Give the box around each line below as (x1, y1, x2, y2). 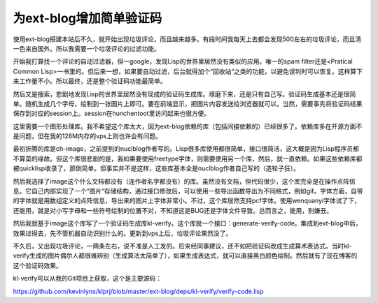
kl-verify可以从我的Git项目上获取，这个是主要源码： (13, 274, 162, 283)
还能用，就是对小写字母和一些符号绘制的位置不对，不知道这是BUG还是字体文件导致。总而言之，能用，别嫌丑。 (13, 206, 333, 214)
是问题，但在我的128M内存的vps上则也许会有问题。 (13, 132, 162, 140)
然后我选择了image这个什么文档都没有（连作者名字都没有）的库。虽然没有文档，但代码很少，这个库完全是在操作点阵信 (13, 177, 356, 185)
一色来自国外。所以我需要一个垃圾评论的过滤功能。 (13, 44, 160, 52)
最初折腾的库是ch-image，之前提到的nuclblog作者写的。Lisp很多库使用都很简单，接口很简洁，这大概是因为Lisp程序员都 (13, 145, 360, 153)
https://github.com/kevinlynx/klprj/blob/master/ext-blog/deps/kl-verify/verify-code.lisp (13, 287, 264, 295)
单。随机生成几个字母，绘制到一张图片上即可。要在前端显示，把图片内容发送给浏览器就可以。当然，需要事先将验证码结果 (13, 99, 363, 108)
